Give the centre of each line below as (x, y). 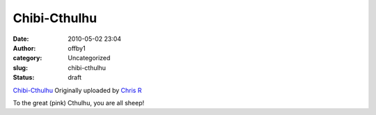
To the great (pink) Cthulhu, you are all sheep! (79, 103)
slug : (20, 68)
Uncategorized (89, 58)
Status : (24, 78)
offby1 (77, 48)
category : (28, 58)
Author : (24, 48)
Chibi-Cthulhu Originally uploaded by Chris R (77, 90)
